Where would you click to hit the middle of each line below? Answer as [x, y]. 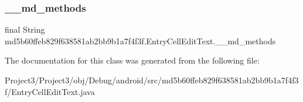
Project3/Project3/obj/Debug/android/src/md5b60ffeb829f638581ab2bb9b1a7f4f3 [152, 80]
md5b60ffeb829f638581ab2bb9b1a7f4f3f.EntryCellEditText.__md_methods [140, 41]
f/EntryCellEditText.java [50, 91]
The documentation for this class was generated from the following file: [132, 60]
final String [25, 29]
